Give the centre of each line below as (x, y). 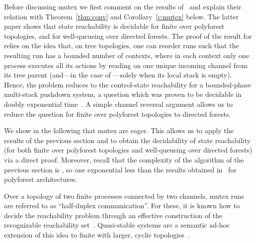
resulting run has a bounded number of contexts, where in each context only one (127, 55)
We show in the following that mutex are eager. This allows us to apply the (119, 130)
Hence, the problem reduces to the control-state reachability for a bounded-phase (128, 84)
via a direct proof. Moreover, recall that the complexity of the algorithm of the (124, 159)
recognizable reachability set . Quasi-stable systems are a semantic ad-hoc (117, 225)
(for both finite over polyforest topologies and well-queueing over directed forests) (128, 150)
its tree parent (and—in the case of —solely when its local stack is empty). (118, 75)
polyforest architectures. (41, 179)
